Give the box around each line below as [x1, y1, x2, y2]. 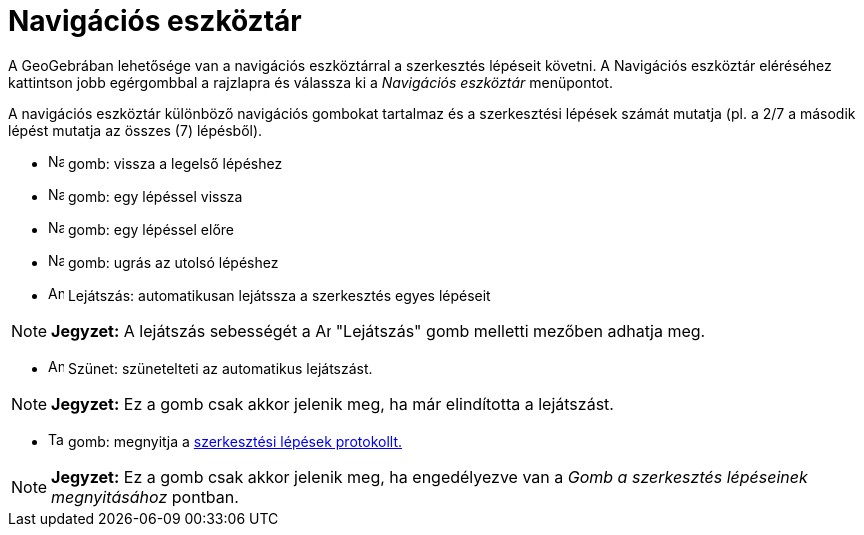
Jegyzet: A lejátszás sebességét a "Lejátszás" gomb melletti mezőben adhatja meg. [51, 320, 706, 341]
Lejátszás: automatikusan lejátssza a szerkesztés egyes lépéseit [67, 286, 491, 304]
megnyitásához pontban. [51, 486, 239, 507]
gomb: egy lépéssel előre [67, 220, 234, 238]
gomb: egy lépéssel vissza [67, 187, 243, 205]
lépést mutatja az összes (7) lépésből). [8, 121, 263, 139]
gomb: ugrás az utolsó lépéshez [67, 253, 279, 271]
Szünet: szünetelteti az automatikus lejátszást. [67, 359, 373, 377]
